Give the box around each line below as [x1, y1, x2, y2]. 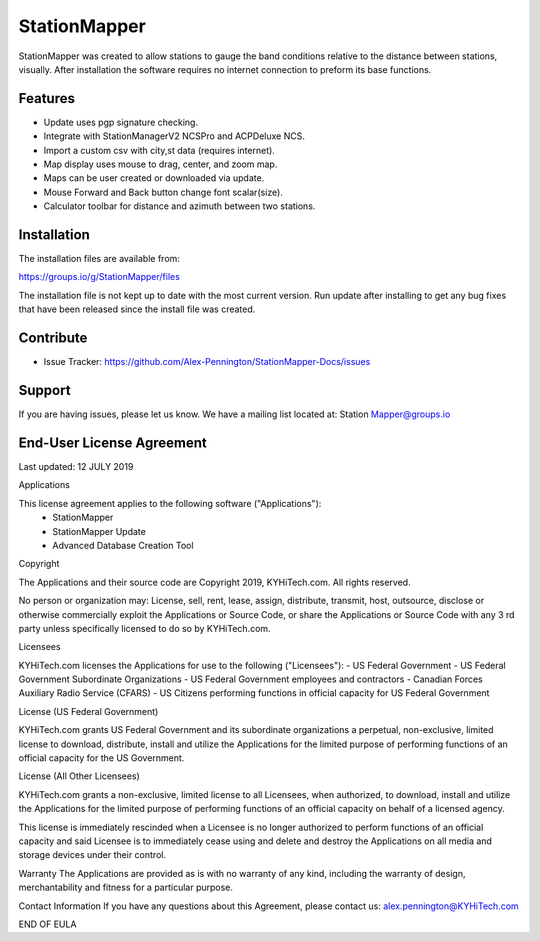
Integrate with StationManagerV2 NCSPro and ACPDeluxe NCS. [43, 130, 305, 142]
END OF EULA [18, 918, 77, 930]
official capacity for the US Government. [18, 752, 185, 764]
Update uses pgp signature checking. [43, 116, 199, 128]
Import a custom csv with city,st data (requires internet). [43, 144, 275, 156]
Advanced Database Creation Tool [52, 539, 194, 551]
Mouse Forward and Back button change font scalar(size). [43, 186, 284, 198]
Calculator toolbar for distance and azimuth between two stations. [43, 200, 316, 212]
